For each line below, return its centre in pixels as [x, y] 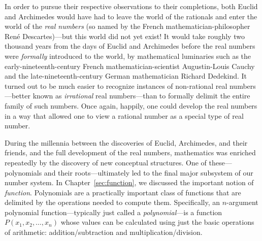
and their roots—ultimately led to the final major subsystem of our [149, 172]
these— [220, 162]
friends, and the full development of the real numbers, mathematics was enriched [130, 152]
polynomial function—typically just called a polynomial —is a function [113, 212]
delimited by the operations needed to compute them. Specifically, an [112, 202]
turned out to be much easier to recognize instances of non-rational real [116, 85]
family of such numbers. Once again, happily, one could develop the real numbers [131, 105]
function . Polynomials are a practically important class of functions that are [123, 192]
